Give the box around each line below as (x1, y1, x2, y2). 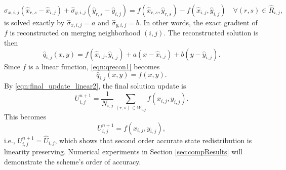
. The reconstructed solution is (164, 27, 259, 38)
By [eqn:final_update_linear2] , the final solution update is (4, 80, 186, 91)
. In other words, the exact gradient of (139, 17, 258, 27)
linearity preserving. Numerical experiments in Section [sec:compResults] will (4, 146, 242, 157)
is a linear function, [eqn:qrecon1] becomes (28, 61, 160, 71)
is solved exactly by (4, 17, 65, 27)
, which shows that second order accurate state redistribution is (55, 135, 252, 145)
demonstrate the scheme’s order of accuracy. (4, 156, 141, 166)
